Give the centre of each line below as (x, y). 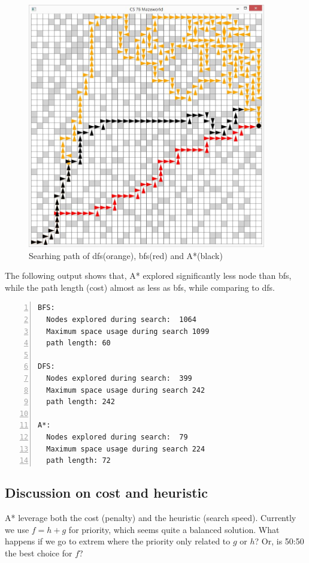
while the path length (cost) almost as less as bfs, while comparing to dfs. (140, 287)
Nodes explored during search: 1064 (121, 320)
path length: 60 (78, 343)
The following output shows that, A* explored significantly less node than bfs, (148, 276)
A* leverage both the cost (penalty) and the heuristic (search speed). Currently (151, 517)
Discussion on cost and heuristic (107, 493)
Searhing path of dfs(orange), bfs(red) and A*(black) (126, 255)
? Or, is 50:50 (279, 541)
